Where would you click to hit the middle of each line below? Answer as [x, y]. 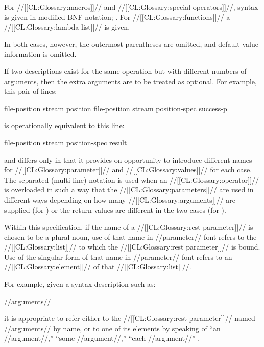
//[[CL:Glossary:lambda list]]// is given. [67, 27]
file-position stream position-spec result [66, 142]
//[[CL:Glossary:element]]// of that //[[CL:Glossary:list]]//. [98, 267]
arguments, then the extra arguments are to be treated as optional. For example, [130, 81]
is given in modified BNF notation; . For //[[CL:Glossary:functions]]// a [117, 17]
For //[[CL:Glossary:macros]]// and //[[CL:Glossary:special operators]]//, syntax [131, 7]
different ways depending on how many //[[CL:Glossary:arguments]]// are [120, 199]
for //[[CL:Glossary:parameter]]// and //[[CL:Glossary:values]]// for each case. [128, 170]
